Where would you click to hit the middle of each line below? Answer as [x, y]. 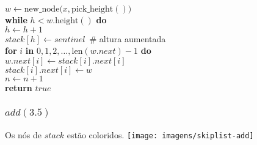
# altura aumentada [128, 38]
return [19, 87]
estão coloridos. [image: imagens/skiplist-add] [160, 134]
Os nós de [24, 134]
